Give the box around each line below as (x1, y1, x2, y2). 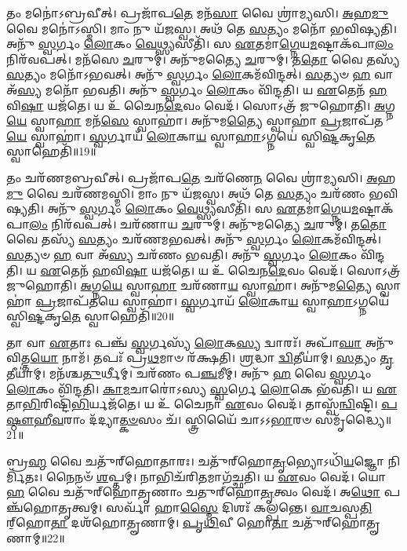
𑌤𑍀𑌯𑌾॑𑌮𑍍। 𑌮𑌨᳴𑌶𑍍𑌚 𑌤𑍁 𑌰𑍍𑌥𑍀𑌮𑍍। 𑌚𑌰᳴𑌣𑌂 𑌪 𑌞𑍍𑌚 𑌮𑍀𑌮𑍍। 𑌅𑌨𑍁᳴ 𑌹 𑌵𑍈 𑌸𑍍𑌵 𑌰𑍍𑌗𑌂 (6, 365, 372, 381)
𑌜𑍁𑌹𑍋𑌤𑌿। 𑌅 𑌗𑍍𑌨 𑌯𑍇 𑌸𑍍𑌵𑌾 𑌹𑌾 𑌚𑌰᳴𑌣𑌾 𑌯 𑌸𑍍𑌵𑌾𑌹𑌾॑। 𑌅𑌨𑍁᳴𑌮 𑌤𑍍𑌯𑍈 (6, 277, 372, 294)
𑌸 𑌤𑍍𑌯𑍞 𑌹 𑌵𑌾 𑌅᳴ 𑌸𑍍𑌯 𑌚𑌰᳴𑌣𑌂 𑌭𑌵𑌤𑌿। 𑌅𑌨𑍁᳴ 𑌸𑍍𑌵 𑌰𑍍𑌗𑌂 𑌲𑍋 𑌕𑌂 (6, 246, 358, 262)
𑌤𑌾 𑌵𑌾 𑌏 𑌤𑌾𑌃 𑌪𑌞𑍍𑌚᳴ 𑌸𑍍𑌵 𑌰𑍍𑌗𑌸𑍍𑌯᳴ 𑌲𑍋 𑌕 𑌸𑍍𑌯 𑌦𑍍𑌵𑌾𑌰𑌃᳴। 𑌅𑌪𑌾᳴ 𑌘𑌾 (6, 334, 362, 350)
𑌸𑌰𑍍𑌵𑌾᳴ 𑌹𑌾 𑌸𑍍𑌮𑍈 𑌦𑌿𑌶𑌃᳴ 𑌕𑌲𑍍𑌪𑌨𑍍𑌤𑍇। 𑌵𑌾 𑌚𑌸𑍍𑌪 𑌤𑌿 (106, 498, 372, 515)
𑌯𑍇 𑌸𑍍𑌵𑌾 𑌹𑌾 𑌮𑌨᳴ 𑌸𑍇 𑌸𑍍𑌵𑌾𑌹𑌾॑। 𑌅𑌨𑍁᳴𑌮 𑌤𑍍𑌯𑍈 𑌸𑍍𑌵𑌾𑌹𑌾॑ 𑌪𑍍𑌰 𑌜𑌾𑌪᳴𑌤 (6, 112, 383, 129)
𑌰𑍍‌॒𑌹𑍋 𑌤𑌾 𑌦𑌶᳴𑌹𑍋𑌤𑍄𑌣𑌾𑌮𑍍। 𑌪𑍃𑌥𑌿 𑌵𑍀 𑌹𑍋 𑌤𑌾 (6, 514, 289, 531)
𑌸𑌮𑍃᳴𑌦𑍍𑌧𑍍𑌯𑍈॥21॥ (314, 411, 392, 427)
